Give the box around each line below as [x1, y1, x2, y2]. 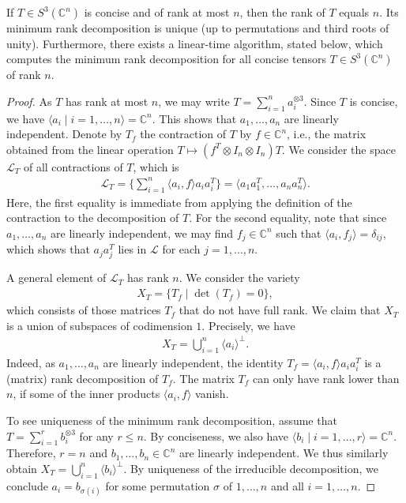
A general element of [6, 269, 107, 286]
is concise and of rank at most [84, 4, 230, 20]
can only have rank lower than [253, 370, 400, 386]
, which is [133, 158, 179, 175]
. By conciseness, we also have [143, 427, 289, 444]
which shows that [6, 241, 90, 257]
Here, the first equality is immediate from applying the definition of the [6, 193, 352, 210]
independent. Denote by [6, 126, 122, 142]
